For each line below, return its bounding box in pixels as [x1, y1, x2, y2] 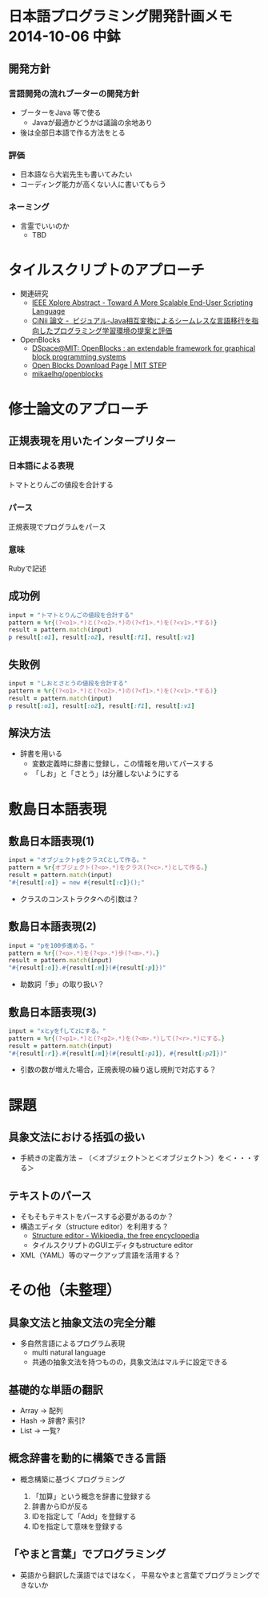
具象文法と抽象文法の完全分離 [8, 1315, 156, 1329]
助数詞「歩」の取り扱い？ [19, 980, 105, 989]
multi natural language [31, 1347, 106, 1357]
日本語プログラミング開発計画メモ [8, 7, 234, 26]
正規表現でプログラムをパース [8, 522, 106, 531]
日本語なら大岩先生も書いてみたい [19, 169, 133, 179]
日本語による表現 [8, 460, 74, 471]
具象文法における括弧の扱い [8, 1131, 146, 1144]
